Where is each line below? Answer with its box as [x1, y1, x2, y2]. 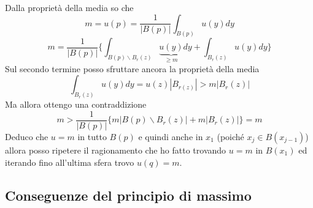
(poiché [217, 130, 244, 143]
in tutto [77, 130, 107, 143]
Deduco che [5, 130, 48, 143]
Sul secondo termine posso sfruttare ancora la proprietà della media [5, 62, 260, 75]
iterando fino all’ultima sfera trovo [5, 155, 134, 168]
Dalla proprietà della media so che [5, 1, 134, 13]
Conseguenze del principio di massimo [5, 185, 252, 204]
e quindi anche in [138, 130, 203, 143]
